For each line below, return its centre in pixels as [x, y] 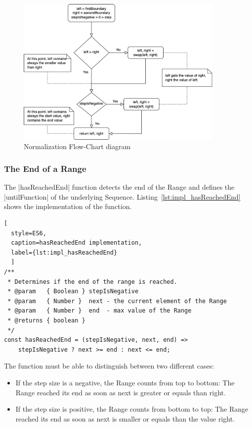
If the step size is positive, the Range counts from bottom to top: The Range [132, 409]
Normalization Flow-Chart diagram [77, 146]
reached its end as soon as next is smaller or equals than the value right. [125, 418]
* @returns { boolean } [46, 321]
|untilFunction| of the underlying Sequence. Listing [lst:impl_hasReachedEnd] [122, 196]
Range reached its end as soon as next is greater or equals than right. [121, 392]
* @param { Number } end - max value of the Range [100, 311]
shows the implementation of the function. [68, 206]
